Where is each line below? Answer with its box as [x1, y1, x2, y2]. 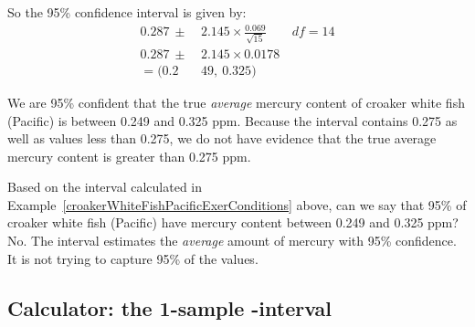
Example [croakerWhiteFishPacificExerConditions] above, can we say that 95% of [7, 195, 467, 214]
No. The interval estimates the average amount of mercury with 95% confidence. [7, 231, 457, 250]
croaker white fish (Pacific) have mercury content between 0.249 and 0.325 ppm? [7, 213, 459, 232]
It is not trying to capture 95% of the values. [7, 248, 259, 268]
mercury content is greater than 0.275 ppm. [7, 146, 251, 165]
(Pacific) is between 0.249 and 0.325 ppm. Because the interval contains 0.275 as [7, 111, 458, 130]
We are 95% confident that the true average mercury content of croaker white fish [7, 92, 465, 111]
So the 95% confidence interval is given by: [7, 3, 247, 21]
